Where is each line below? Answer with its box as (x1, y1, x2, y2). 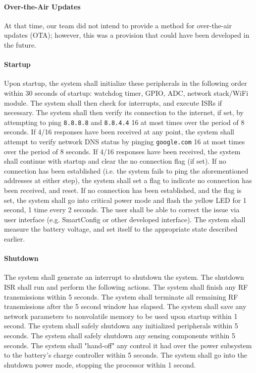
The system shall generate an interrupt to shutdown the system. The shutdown (4, 272, 244, 282)
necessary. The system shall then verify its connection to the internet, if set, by (4, 107, 244, 118)
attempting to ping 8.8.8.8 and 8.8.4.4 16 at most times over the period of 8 (4, 117, 245, 127)
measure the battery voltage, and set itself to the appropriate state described (4, 224, 238, 234)
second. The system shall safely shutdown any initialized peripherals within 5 (4, 320, 238, 331)
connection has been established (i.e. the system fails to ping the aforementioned (4, 165, 249, 176)
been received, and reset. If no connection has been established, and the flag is (4, 185, 242, 195)
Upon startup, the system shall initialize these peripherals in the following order (4, 78, 247, 88)
